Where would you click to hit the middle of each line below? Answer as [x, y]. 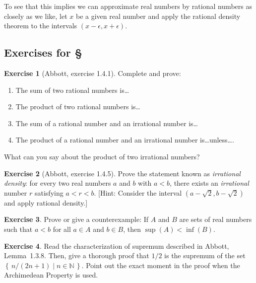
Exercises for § [43, 52]
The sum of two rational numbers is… [72, 90]
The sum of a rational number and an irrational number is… [107, 123]
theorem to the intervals [41, 26]
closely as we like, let [36, 16]
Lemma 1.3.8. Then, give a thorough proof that [77, 255]
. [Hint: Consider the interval [138, 192]
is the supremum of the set [205, 255]
